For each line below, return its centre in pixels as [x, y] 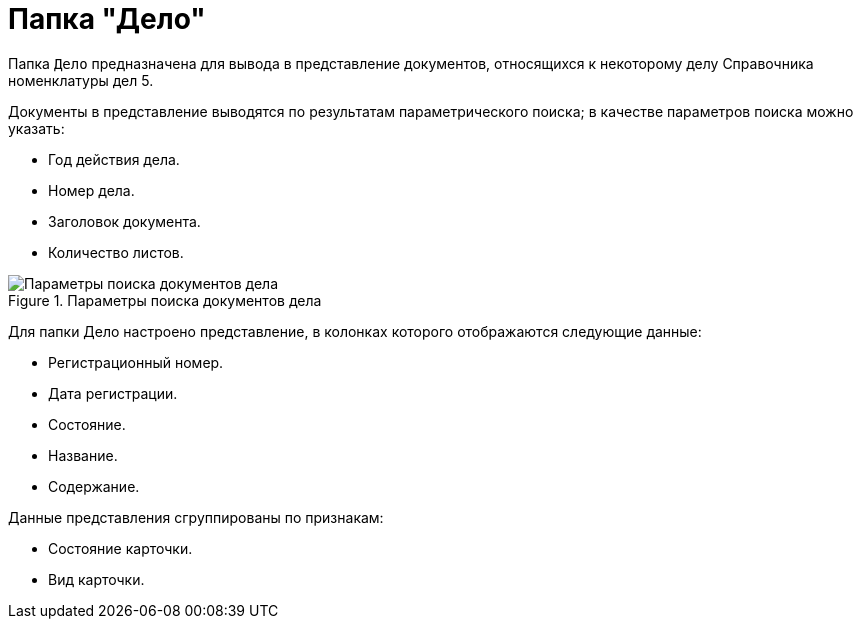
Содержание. [94, 486]
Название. [83, 455]
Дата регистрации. [113, 393]
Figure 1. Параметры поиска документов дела [165, 300]
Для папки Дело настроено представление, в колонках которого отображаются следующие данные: [355, 331]
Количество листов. [116, 252]
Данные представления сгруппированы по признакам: [196, 517]
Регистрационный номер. [136, 362]
